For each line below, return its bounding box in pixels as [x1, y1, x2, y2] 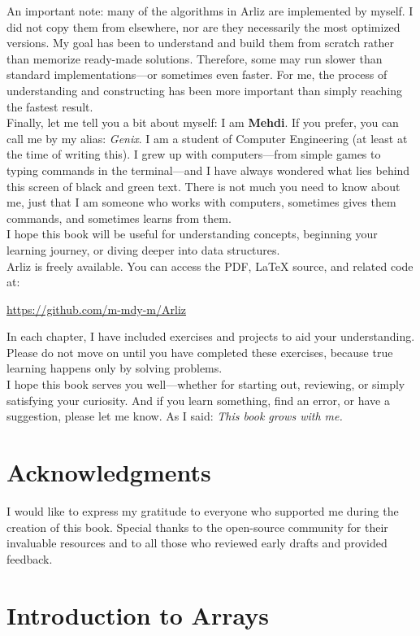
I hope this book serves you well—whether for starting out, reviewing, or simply [6, 376, 405, 393]
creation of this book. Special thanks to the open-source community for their [6, 518, 388, 535]
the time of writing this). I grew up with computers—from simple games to [6, 146, 381, 163]
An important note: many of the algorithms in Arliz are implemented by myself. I [6, 2, 414, 19]
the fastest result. [6, 98, 93, 115]
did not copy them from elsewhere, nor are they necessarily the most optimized [6, 18, 401, 35]
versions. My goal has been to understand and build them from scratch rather [6, 34, 395, 51]
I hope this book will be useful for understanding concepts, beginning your [6, 225, 378, 242]
